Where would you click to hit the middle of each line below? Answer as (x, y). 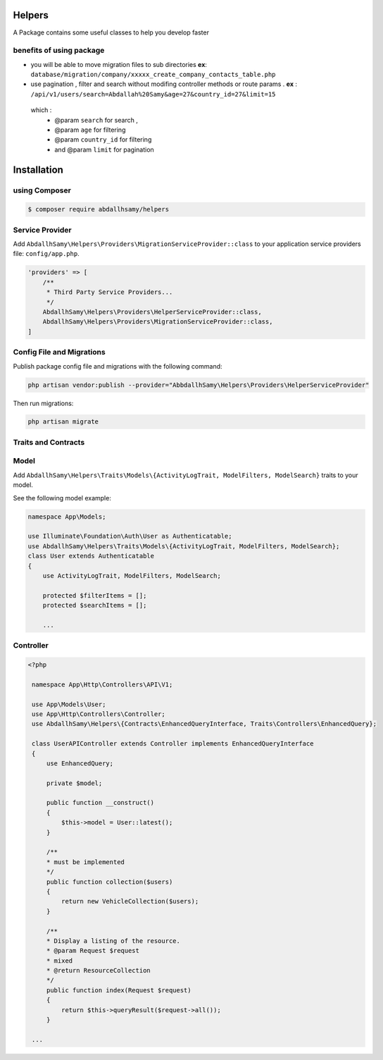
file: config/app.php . (46, 254)
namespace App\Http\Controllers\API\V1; (102, 684)
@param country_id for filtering (103, 140)
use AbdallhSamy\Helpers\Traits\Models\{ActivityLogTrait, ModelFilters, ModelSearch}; (184, 546)
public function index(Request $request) (119, 990)
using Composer (42, 190)
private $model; (74, 783)
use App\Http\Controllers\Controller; (99, 714)
